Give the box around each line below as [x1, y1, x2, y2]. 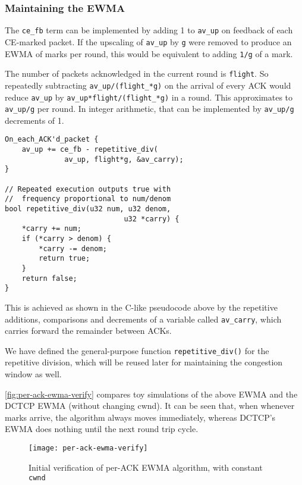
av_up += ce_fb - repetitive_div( [21, 145, 158, 154]
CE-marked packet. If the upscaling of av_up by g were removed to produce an [5, 35, 292, 48]
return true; [39, 254, 90, 263]
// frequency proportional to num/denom [5, 195, 171, 204]
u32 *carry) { [124, 214, 180, 223]
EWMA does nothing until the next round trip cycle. [5, 423, 199, 435]
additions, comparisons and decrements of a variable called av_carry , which [5, 312, 282, 325]
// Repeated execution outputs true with [5, 184, 171, 193]
